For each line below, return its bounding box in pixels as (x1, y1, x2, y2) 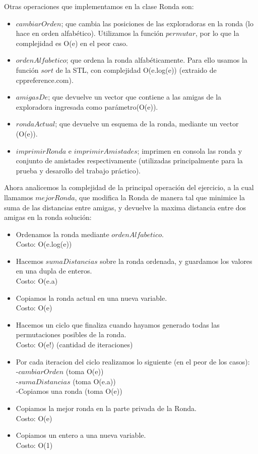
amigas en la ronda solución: (4, 212, 92, 222)
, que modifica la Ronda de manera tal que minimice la (75, 192, 245, 202)
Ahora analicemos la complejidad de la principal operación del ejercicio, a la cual (4, 182, 254, 193)
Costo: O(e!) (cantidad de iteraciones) (16, 339, 133, 350)
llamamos (4, 192, 33, 202)
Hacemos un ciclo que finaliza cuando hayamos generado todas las (16, 319, 220, 330)
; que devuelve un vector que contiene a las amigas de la (48, 92, 222, 102)
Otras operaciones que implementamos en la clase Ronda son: (4, 1, 194, 11)
